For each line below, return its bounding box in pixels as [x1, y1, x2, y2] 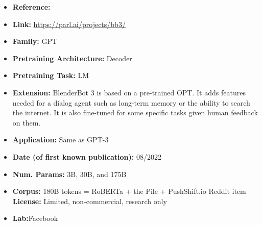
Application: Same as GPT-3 [12, 134, 109, 145]
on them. [12, 117, 41, 128]
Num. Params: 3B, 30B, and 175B [12, 168, 127, 179]
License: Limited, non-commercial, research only [12, 195, 167, 206]
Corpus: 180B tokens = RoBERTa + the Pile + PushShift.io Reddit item [12, 186, 246, 196]
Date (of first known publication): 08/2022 [12, 151, 161, 162]
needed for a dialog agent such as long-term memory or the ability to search [12, 97, 250, 108]
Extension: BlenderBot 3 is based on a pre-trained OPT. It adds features [12, 87, 246, 97]
